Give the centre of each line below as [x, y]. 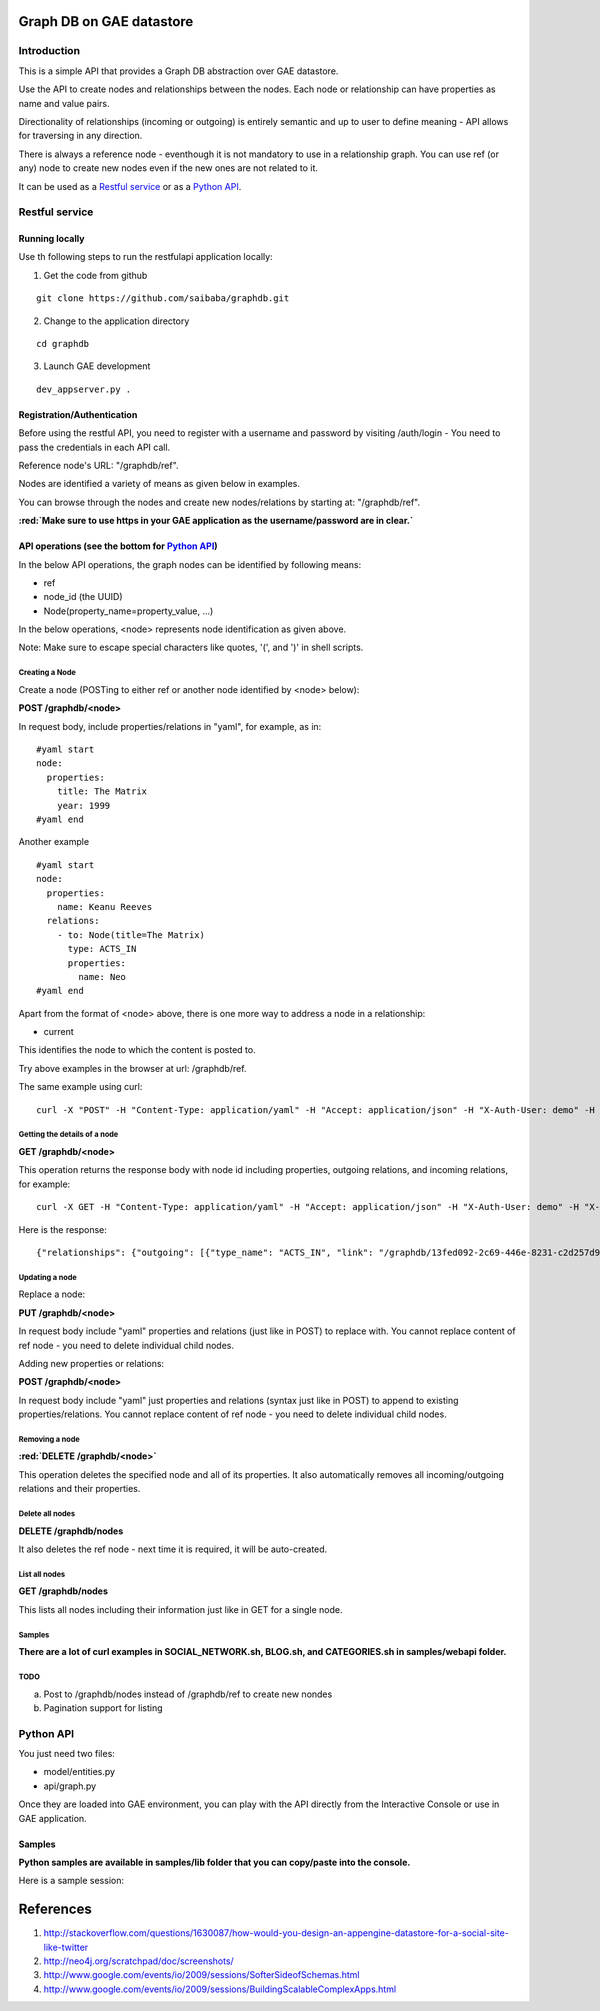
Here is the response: [62, 1229]
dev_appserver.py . [84, 389]
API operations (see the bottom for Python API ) [118, 546]
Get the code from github [95, 275]
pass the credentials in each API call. [94, 447]
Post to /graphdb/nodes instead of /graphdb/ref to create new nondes [188, 1694]
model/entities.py [79, 1772]
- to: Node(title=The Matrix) [130, 934]
